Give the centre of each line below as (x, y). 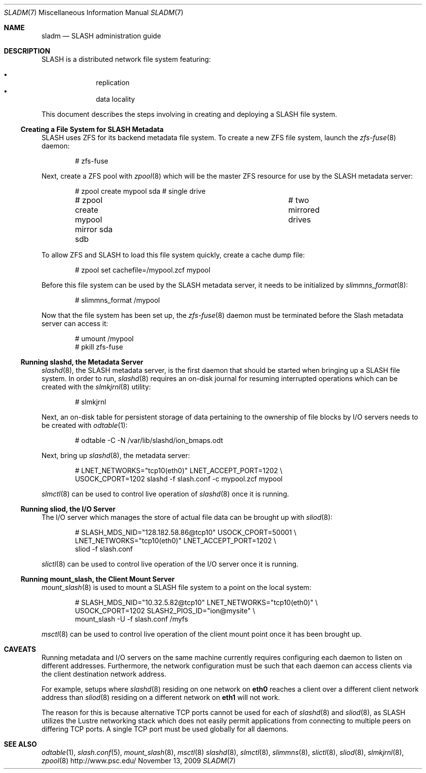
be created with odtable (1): (85, 425)
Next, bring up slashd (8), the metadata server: (116, 455)
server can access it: (75, 323)
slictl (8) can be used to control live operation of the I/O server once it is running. (170, 564)
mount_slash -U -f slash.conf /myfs (132, 619)
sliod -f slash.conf (104, 549)
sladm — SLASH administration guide (101, 36)
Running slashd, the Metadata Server (82, 362)
